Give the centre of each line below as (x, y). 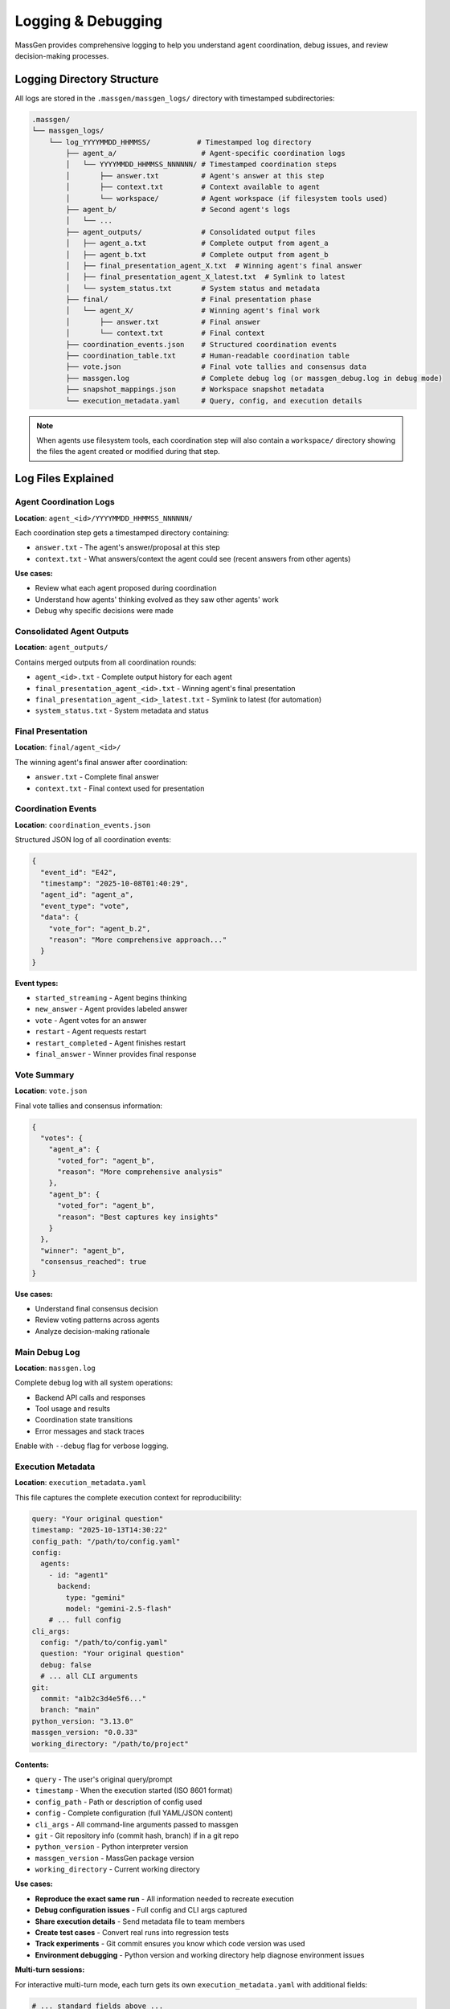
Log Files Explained (64, 479)
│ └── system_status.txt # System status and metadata (193, 288)
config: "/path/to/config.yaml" (104, 1643)
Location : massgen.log (55, 1368)
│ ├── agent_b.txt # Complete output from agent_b (197, 254)
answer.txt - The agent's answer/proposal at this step (127, 547)
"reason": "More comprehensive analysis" (140, 1172)
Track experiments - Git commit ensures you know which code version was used (170, 1944)
